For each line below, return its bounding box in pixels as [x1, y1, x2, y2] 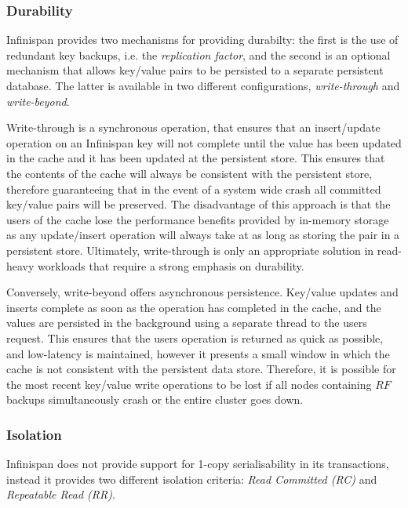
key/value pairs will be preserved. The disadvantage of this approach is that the [6, 196, 391, 212]
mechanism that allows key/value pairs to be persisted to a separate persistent [6, 62, 384, 78]
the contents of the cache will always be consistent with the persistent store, [6, 165, 373, 181]
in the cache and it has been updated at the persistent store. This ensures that [6, 150, 385, 166]
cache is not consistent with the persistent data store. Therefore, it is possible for [6, 361, 396, 377]
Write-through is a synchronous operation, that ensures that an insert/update [6, 119, 381, 136]
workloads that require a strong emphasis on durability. [38, 257, 304, 274]
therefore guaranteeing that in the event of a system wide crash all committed [6, 180, 381, 197]
